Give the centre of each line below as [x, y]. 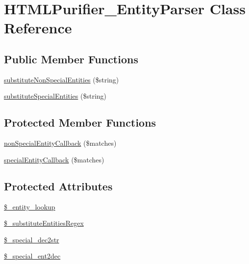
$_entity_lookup [30, 206]
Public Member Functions [71, 59]
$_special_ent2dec [32, 256]
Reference [38, 28]
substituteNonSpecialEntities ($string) [62, 79]
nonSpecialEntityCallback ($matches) [60, 143]
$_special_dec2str [32, 239]
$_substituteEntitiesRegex [44, 223]
